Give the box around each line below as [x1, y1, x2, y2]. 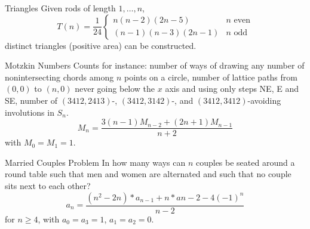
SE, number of [5, 94, 58, 106]
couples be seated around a [195, 156, 295, 168]
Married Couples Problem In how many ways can [5, 156, 186, 168]
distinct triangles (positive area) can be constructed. [5, 39, 197, 51]
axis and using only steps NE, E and [165, 82, 299, 95]
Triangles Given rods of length [5, 2, 116, 14]
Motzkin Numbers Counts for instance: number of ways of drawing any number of [5, 59, 305, 72]
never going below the [75, 82, 155, 95]
